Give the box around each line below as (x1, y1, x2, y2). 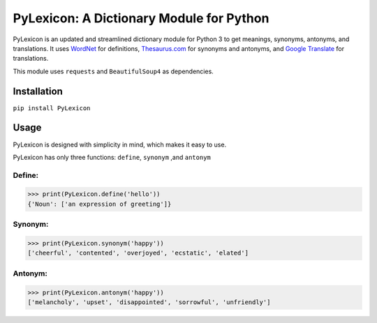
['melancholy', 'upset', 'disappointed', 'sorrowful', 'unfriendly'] (27, 298, 271, 306)
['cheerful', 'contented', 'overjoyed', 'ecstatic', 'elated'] (27, 249, 249, 257)
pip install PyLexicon (13, 104, 91, 112)
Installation (13, 85, 63, 97)
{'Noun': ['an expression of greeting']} (27, 200, 172, 208)
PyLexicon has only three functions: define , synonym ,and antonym (13, 153, 211, 161)
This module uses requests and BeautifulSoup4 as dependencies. (13, 67, 214, 75)
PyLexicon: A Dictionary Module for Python (13, 10, 269, 26)
